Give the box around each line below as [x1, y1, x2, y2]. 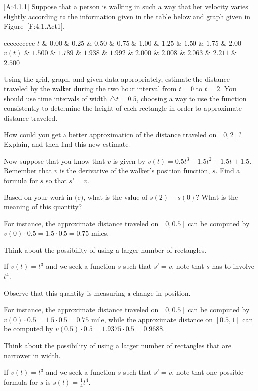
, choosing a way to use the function [136, 93, 247, 103]
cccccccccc [4, 37, 35, 48]
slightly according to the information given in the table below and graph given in [4, 11, 251, 21]
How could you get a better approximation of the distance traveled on [4, 129, 217, 139]
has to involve [212, 261, 254, 271]
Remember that [4, 165, 52, 176]
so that [46, 175, 67, 185]
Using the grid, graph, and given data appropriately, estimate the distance [4, 73, 230, 84]
